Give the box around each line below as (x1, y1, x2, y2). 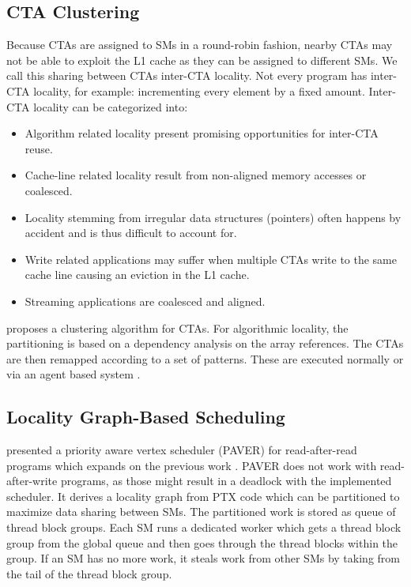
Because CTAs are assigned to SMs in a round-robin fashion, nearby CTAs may (6, 36, 393, 53)
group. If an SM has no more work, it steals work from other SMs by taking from (6, 550, 400, 566)
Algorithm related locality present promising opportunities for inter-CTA (25, 125, 379, 141)
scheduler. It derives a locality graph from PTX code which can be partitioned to (6, 487, 400, 504)
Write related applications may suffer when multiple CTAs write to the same (25, 250, 397, 267)
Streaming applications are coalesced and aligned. (25, 292, 266, 309)
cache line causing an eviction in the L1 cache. (25, 266, 250, 283)
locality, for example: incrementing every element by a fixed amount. (33, 82, 365, 99)
